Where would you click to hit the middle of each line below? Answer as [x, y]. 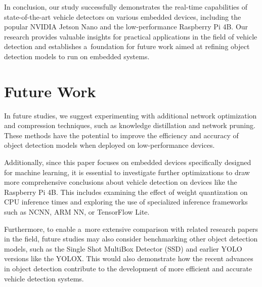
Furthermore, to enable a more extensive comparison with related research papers [131, 229]
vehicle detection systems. [44, 278]
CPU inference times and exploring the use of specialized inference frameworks [126, 202]
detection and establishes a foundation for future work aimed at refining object [127, 46]
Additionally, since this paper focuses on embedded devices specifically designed [128, 162]
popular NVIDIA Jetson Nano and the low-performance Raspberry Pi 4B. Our [126, 27]
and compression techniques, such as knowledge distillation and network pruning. [130, 125]
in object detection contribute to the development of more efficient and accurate [128, 268]
